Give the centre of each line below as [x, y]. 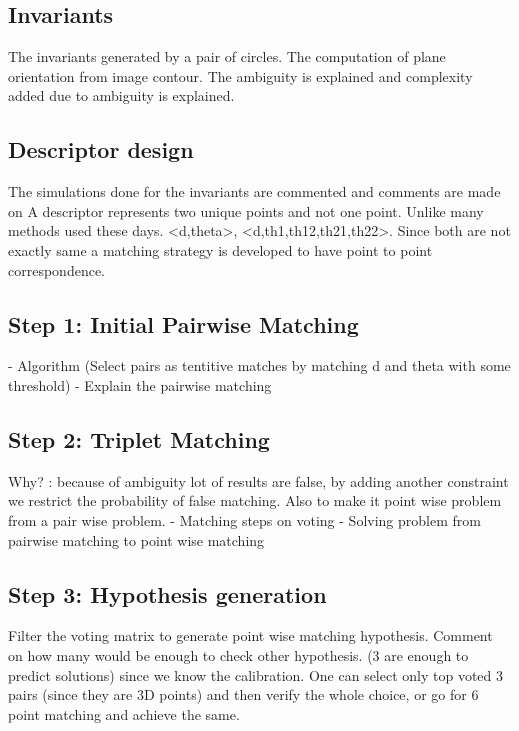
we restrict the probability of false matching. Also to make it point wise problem [255, 500]
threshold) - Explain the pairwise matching [140, 384]
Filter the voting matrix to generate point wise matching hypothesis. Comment [250, 635]
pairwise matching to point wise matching [136, 539]
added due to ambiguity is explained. [121, 95]
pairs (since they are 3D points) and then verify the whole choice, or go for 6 [243, 694]
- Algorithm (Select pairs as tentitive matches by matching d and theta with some [259, 365]
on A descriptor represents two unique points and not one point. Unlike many [246, 210]
